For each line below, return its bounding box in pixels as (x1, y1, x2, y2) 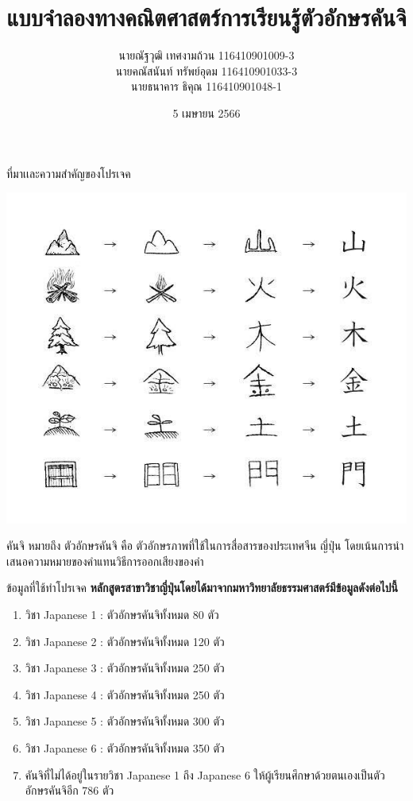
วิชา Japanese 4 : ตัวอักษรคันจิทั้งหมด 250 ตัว (25, 686, 225, 702)
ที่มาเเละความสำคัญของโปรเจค (6, 164, 131, 181)
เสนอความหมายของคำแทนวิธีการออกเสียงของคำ (6, 552, 204, 569)
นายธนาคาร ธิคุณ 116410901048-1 (131, 78, 282, 95)
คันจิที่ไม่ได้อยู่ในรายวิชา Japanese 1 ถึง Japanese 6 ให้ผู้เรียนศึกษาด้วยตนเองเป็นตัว (25, 766, 385, 783)
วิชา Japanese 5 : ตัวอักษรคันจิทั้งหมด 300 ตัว (25, 713, 225, 729)
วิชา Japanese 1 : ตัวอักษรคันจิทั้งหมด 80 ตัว (25, 606, 219, 622)
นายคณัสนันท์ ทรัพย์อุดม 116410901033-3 (115, 62, 298, 79)
